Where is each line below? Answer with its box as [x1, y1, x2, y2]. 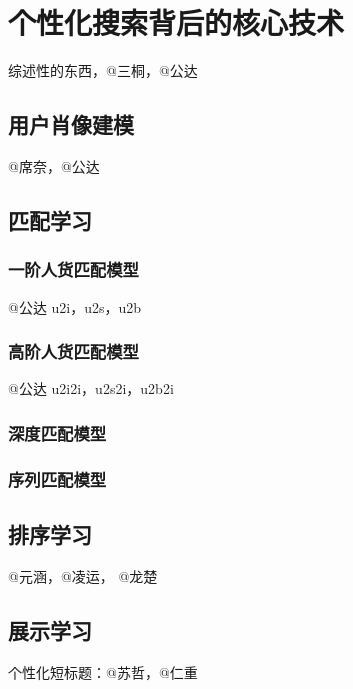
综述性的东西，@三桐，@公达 [8, 60, 198, 81]
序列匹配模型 [8, 466, 107, 491]
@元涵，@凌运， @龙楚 [8, 565, 158, 586]
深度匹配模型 [8, 420, 107, 445]
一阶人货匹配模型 [8, 257, 139, 282]
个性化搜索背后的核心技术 [8, 2, 345, 43]
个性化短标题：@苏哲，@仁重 [8, 661, 198, 682]
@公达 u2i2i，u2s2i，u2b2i [8, 378, 174, 399]
